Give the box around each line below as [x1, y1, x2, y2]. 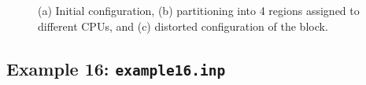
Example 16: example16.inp [6, 56, 226, 80]
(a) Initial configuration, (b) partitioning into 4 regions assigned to [38, 2, 360, 18]
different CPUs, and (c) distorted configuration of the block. [38, 17, 328, 34]
